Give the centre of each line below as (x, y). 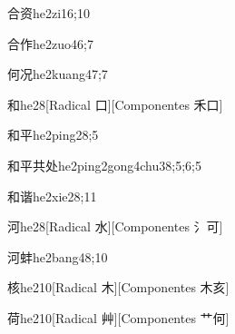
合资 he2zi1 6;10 (49, 13)
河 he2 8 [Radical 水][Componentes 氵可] (115, 226)
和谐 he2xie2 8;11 (52, 196)
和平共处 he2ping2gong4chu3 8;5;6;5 (104, 165)
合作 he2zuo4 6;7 (50, 43)
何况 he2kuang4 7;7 (58, 74)
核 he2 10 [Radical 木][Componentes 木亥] (118, 287)
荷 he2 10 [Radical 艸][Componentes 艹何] (118, 317)
